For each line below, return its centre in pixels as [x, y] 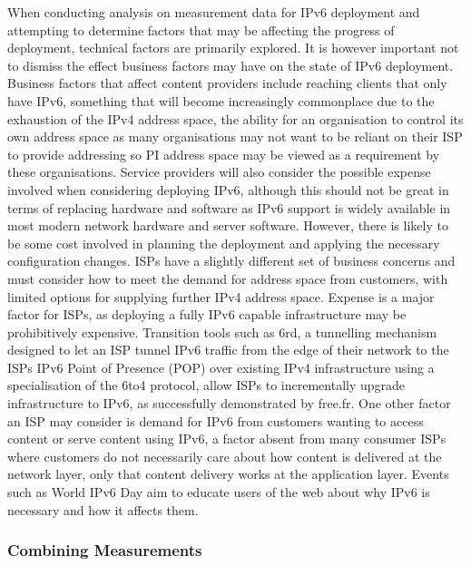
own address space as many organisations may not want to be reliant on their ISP [235, 137]
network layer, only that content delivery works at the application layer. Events [228, 474]
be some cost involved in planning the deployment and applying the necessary [224, 243]
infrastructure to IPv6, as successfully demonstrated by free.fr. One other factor [229, 403]
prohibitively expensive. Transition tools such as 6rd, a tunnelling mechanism [222, 332]
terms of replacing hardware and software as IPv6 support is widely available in [229, 207]
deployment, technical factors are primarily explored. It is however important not [233, 48]
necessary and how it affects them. [103, 509]
